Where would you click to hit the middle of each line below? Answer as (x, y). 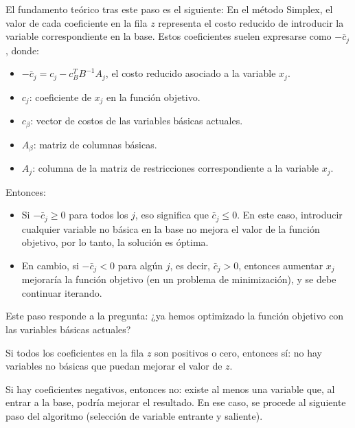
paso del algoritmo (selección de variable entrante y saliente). (134, 415)
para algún (140, 265)
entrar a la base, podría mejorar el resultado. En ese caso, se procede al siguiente (176, 402)
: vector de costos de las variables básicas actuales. (137, 121)
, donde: (23, 50)
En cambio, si (50, 265)
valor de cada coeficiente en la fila (77, 22)
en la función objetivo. (153, 97)
